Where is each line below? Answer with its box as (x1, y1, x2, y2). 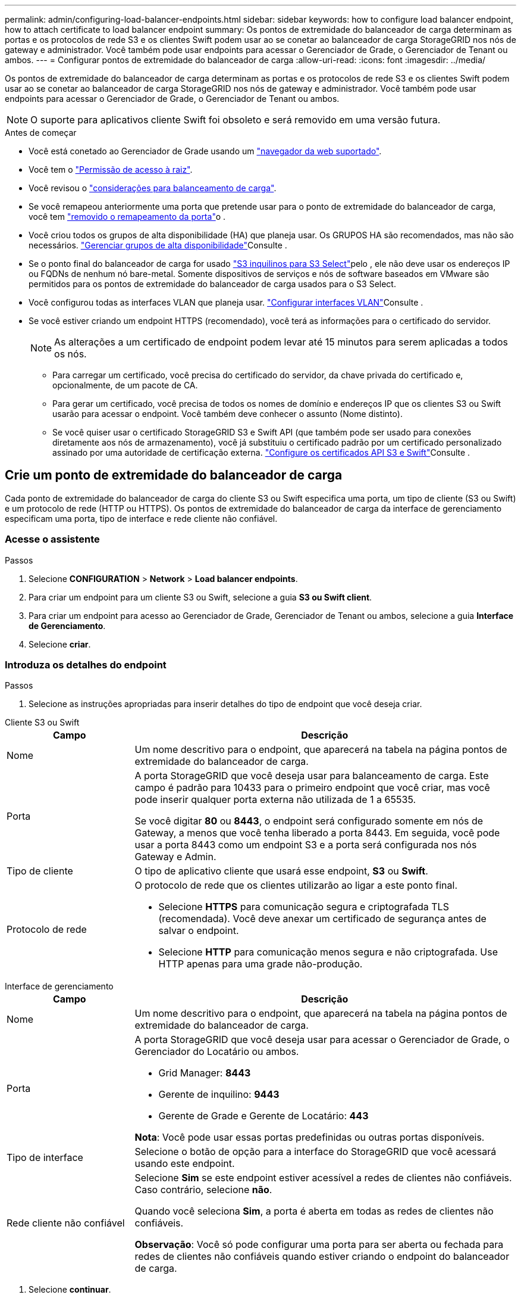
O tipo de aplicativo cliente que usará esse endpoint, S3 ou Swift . (134, 865, 428, 877)
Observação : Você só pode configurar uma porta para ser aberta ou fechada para (134, 1238, 504, 1251)
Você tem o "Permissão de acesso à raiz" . (29, 164, 193, 175)
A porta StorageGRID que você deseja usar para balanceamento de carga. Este (134, 770, 489, 782)
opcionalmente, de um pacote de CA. (52, 380, 198, 390)
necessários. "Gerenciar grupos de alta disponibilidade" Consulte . (29, 240, 287, 250)
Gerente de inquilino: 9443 (158, 1088, 280, 1101)
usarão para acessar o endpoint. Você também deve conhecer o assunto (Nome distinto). (52, 409, 403, 419)
